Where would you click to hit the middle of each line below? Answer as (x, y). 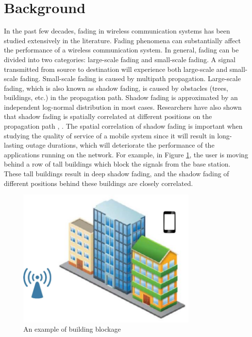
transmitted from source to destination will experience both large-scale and (116, 69)
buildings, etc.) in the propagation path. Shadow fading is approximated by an (121, 97)
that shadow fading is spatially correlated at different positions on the (108, 116)
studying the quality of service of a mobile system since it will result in (109, 135)
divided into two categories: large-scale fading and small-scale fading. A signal (120, 59)
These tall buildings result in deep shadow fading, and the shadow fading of (117, 174)
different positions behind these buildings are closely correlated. (99, 183)
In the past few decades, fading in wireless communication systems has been (117, 31)
